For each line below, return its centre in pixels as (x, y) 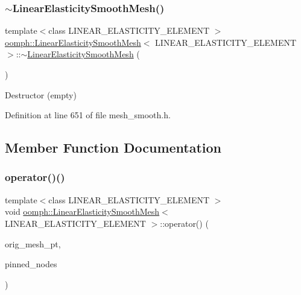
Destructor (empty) (41, 94)
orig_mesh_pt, (33, 243)
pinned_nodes (31, 264)
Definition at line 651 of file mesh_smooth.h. (88, 115)
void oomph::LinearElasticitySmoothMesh (82, 211)
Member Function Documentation (113, 147)
